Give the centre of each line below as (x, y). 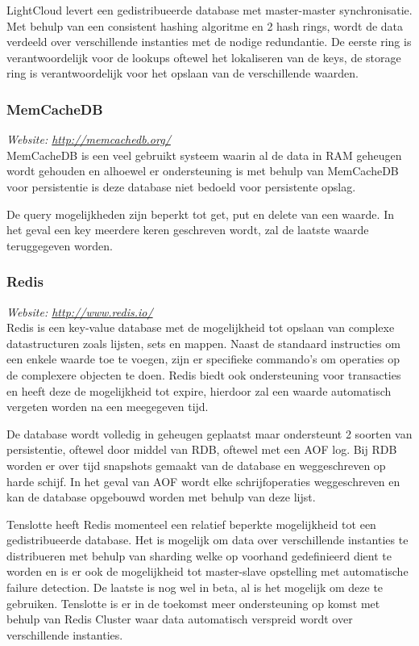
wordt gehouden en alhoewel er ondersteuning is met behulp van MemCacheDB (203, 171)
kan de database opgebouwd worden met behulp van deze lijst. (161, 497)
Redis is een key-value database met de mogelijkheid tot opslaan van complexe (201, 327)
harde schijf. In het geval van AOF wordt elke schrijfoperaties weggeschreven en (203, 481)
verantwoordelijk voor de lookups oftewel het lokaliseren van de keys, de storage (204, 57)
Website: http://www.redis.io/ (80, 311)
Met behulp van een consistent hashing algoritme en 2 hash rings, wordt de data (205, 25)
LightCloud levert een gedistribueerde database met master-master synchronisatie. (209, 10)
